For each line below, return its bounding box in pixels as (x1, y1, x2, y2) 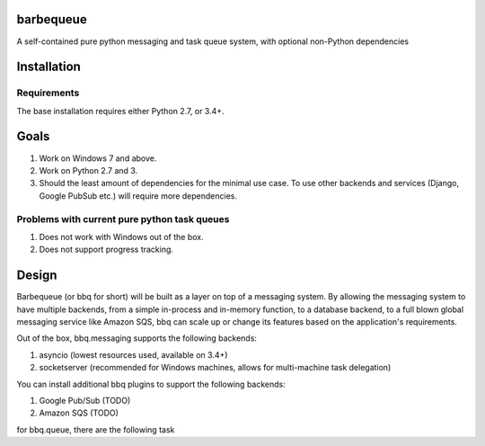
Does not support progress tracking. (39, 244, 174, 255)
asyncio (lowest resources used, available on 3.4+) (39, 349, 228, 360)
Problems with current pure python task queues (16, 212, 230, 225)
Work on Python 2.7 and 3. (39, 165, 138, 175)
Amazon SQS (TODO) (39, 407, 119, 418)
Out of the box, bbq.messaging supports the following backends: (16, 333, 258, 343)
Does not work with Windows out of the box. (39, 231, 204, 242)
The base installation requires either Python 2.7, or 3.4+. (16, 105, 225, 116)
